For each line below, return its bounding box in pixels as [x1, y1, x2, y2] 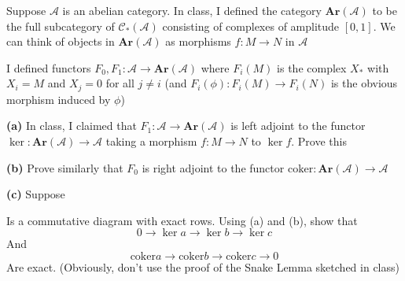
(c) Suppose [6, 186, 65, 202]
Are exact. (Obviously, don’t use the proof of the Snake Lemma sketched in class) [6, 258, 399, 275]
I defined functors [6, 59, 91, 76]
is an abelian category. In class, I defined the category [62, 2, 322, 18]
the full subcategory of [6, 17, 115, 34]
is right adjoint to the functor [142, 159, 285, 176]
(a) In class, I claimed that [6, 117, 137, 134]
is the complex [277, 59, 347, 76]
